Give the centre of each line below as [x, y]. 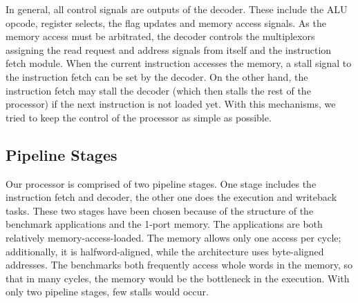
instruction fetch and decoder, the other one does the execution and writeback [171, 197]
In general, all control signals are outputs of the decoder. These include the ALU [177, 9]
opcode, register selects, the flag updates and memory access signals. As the [166, 22]
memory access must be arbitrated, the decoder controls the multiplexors [160, 36]
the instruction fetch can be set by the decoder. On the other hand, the [157, 76]
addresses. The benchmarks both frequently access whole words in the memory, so [179, 265]
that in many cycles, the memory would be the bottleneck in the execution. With [178, 278]
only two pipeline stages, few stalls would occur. [107, 292]
